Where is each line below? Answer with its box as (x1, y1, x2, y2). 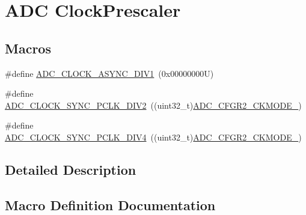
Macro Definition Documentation (5, 195, 216, 214)
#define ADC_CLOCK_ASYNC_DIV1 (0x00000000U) (5, 67, 214, 79)
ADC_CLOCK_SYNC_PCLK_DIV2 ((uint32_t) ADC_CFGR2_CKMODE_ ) (5, 98, 302, 111)
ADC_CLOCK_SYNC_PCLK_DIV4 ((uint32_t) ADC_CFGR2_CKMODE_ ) (5, 130, 302, 143)
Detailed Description (5, 160, 136, 178)
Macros (5, 38, 51, 57)
